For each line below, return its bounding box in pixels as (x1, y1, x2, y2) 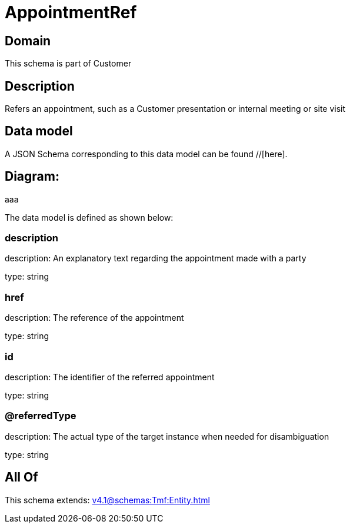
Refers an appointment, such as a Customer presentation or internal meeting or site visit (5, 104, 346, 114)
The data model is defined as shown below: (5, 212, 174, 223)
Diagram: (5, 169, 59, 184)
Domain (5, 33, 51, 48)
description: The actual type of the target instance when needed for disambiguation (5, 431, 329, 441)
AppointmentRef (5, 2, 137, 22)
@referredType (5, 410, 76, 422)
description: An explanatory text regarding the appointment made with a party (5, 253, 306, 264)
